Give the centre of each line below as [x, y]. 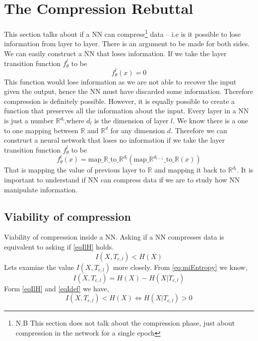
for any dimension [138, 130]
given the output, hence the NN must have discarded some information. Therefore [129, 91]
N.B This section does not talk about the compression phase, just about [125, 323]
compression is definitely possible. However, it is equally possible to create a [120, 101]
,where [74, 121]
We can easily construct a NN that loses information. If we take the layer [115, 53]
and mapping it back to [190, 170]
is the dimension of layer [131, 121]
